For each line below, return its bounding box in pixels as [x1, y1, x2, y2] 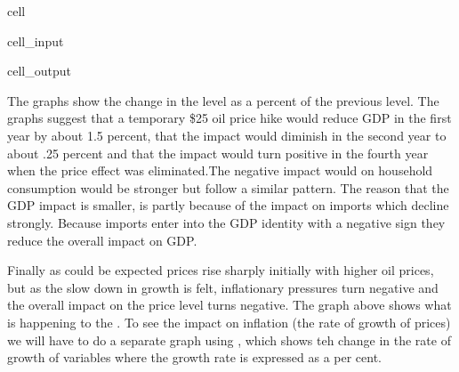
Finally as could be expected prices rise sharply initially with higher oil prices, [7, 261, 434, 279]
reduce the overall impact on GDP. [7, 230, 197, 249]
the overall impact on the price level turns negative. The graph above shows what [7, 295, 452, 314]
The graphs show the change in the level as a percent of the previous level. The [7, 91, 439, 109]
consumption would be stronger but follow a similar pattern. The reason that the [7, 178, 449, 197]
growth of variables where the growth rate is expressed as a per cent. [7, 348, 382, 367]
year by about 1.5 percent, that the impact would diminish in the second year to [7, 125, 447, 144]
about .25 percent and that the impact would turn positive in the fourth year [7, 143, 429, 162]
